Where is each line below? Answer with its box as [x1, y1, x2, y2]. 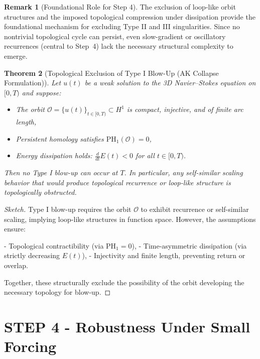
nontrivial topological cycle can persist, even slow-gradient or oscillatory [4, 31, 226, 41]
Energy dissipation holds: [16, 150, 92, 161]
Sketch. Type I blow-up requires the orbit [4, 203, 132, 214]
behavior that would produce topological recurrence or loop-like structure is [4, 177, 231, 187]
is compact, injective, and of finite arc [126, 104, 243, 114]
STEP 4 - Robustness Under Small [4, 316, 250, 336]
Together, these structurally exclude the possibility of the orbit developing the [4, 277, 244, 287]
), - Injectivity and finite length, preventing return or [82, 250, 245, 261]
